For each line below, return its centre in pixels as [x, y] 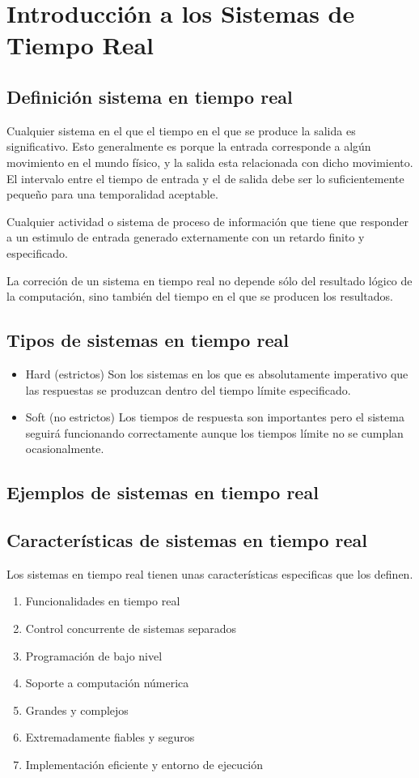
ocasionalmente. [65, 449]
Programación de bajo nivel [94, 655]
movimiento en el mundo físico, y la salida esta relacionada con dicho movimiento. [210, 162]
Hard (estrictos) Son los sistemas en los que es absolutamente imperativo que [217, 373]
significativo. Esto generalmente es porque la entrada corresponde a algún [189, 146]
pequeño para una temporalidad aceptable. [112, 194]
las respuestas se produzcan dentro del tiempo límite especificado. [188, 389]
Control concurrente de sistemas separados [131, 628]
